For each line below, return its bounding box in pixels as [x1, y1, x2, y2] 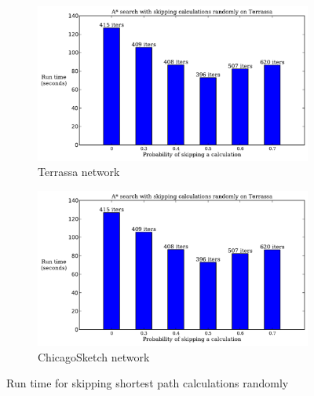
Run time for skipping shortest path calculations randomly [6, 375, 289, 391]
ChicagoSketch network [38, 348, 150, 365]
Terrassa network [38, 163, 120, 180]
